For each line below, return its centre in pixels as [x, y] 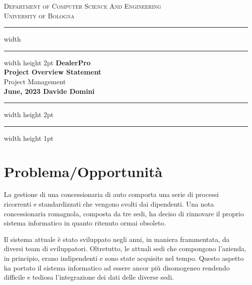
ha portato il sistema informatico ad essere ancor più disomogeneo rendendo [117, 267]
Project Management [35, 81]
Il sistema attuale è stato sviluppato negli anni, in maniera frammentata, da [117, 239]
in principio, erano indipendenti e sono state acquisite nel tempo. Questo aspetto [124, 258]
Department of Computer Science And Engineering [83, 6]
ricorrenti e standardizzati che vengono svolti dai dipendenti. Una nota [109, 204]
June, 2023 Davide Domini [49, 91]
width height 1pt [29, 138]
